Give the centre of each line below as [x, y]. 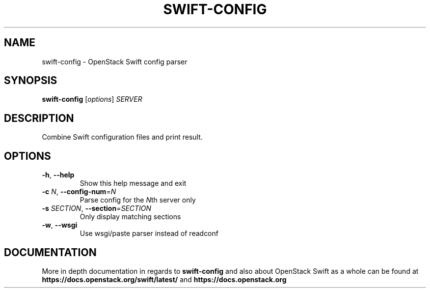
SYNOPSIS [31, 81]
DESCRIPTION [39, 118]
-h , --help [58, 175]
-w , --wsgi [60, 225]
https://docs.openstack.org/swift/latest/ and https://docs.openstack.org [164, 279]
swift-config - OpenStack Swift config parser [115, 61]
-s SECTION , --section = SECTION [97, 208]
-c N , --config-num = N [79, 192]
